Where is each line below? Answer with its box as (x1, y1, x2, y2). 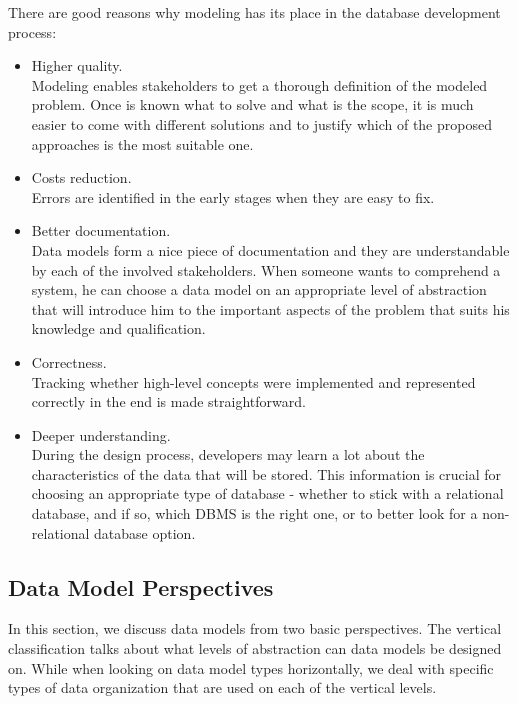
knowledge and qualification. (31, 318, 206, 339)
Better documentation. (31, 220, 171, 241)
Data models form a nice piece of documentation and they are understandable (31, 239, 510, 260)
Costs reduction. (31, 167, 132, 188)
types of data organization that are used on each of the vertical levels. (8, 677, 437, 698)
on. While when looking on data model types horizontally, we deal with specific (8, 657, 494, 678)
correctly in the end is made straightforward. (31, 391, 306, 412)
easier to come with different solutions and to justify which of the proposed (31, 113, 492, 134)
